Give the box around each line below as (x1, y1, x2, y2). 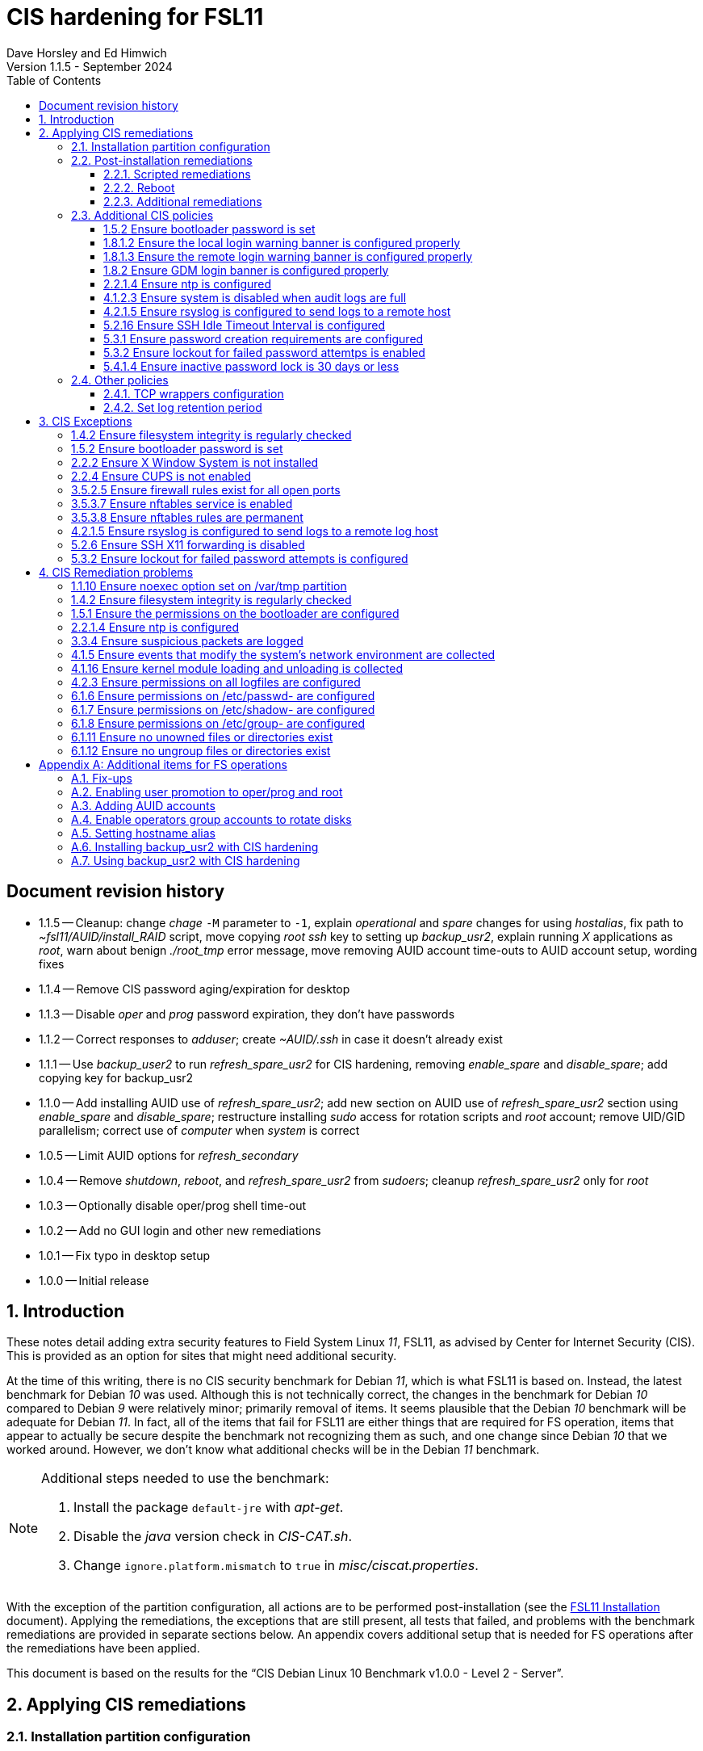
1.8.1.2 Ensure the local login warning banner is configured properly (103, 235, 461, 250)
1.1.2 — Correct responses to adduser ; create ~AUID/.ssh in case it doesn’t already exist (39, 1031, 503, 1046)
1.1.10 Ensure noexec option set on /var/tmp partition (71, 578, 347, 593)
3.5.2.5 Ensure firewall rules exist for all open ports (71, 482, 341, 497)
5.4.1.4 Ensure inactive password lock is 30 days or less (103, 359, 400, 373)
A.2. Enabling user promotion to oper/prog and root (71, 784, 343, 799)
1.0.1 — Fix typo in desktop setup (39, 1248, 211, 1262)
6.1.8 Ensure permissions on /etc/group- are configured (71, 716, 365, 730)
